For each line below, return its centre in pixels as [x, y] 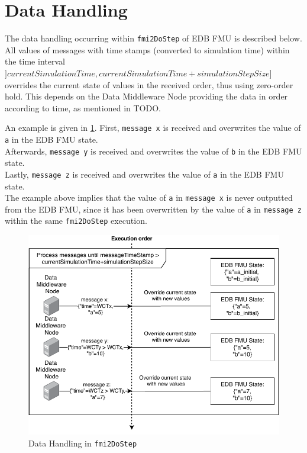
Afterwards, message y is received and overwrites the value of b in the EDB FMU [153, 151]
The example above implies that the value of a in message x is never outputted [149, 197]
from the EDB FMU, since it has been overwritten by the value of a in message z [153, 209]
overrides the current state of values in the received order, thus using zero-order [149, 84]
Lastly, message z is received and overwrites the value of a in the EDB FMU [144, 174]
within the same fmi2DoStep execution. [76, 221]
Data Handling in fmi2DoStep [83, 443]
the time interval [35, 61]
